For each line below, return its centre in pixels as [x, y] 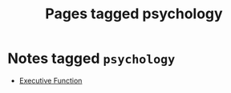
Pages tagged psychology [134, 14]
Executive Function [51, 80]
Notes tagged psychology [91, 58]
